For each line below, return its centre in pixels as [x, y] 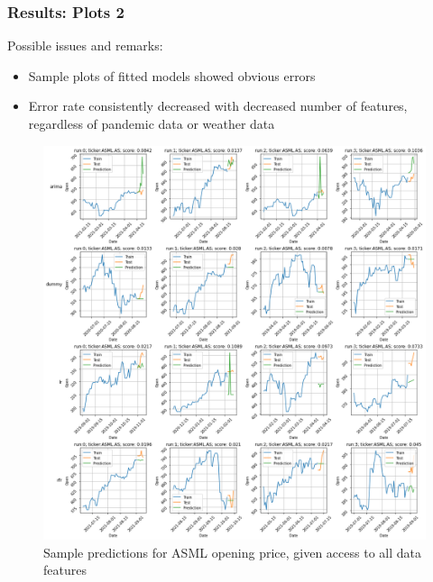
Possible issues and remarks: [85, 45]
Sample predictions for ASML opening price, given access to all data [232, 552]
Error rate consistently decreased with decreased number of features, [218, 106]
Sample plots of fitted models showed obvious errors [172, 75]
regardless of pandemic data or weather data [152, 123]
